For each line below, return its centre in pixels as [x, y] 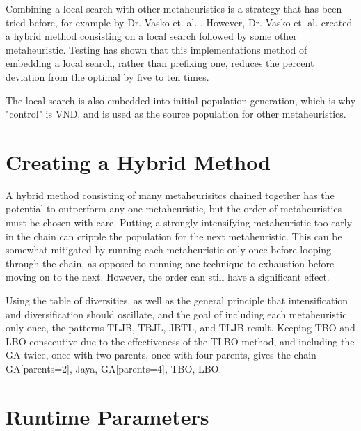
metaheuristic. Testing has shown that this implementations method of [157, 49]
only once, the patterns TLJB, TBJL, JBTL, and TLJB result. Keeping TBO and [180, 328]
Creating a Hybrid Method [138, 161]
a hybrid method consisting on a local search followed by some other [151, 36]
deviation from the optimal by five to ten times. [107, 76]
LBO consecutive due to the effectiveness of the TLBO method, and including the [180, 341]
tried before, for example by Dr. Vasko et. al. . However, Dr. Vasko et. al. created [179, 22]
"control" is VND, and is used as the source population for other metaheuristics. [176, 114]
